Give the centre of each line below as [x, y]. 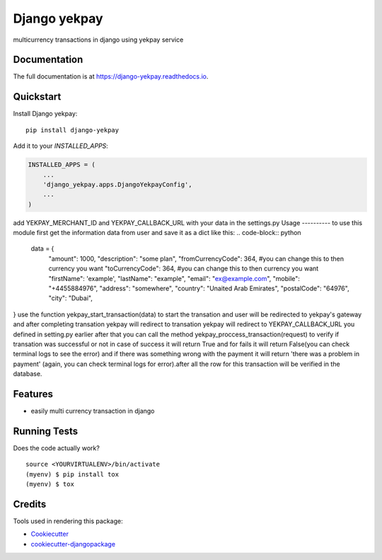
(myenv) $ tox [50, 484]
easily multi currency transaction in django [93, 411]
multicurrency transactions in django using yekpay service [98, 40]
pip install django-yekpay [73, 130]
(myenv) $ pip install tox [73, 474]
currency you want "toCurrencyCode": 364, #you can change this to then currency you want [184, 268]
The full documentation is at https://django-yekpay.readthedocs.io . [111, 76]
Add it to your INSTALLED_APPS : [61, 146]
